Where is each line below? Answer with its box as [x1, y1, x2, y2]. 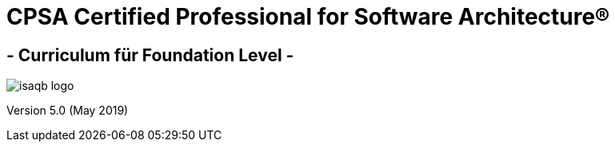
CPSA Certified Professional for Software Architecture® [6, 3, 610, 30]
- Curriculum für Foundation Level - [6, 45, 294, 65]
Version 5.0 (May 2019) [6, 103, 129, 118]
